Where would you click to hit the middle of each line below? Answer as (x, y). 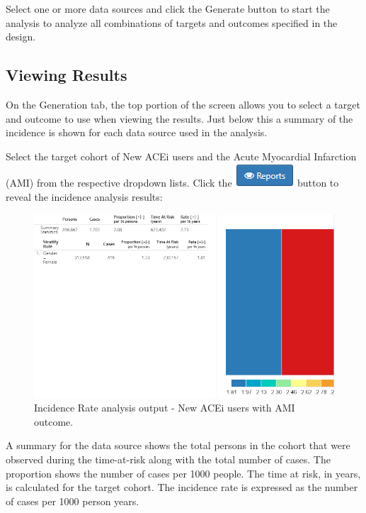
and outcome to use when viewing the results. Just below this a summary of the (179, 118)
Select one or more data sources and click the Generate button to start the (168, 9)
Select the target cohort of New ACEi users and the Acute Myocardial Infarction (181, 156)
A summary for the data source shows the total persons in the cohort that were (178, 445)
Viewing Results (67, 75)
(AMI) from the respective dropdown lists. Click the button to (172, 183)
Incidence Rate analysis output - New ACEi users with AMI (165, 408)
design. (21, 37)
